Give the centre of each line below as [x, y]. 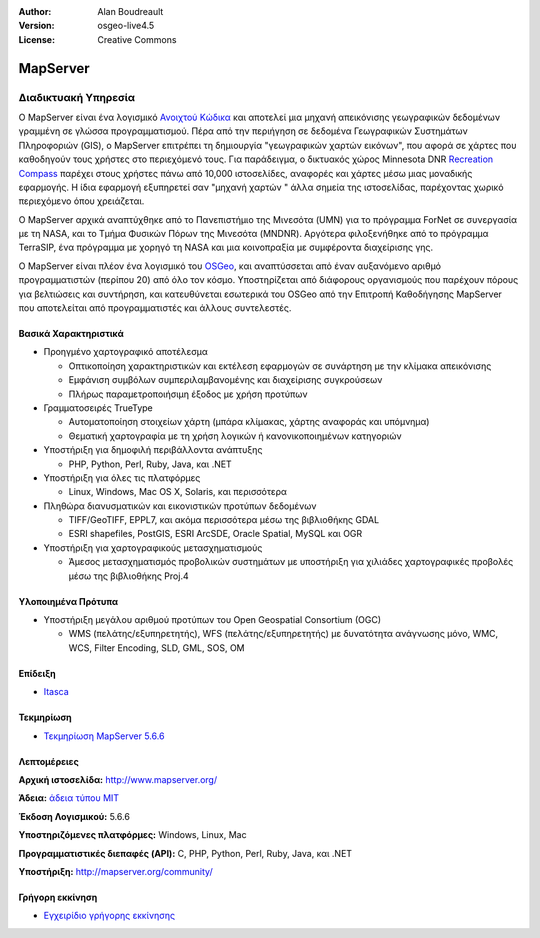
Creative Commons [137, 39]
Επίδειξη [37, 673]
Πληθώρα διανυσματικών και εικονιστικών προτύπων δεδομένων [180, 506]
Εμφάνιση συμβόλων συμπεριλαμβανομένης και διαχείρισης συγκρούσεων [225, 380]
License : [36, 39]
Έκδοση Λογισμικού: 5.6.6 [74, 816]
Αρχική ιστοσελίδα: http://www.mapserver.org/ [118, 779]
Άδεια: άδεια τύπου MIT [69, 798]
